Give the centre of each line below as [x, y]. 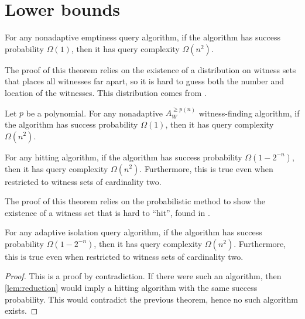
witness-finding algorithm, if [249, 113]
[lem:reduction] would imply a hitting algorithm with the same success [131, 288]
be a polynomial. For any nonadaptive [95, 113]
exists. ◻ [21, 311]
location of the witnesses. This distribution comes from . [106, 92]
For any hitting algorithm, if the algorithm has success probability [124, 157]
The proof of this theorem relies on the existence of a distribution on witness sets [150, 69]
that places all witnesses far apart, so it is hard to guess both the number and [145, 81]
